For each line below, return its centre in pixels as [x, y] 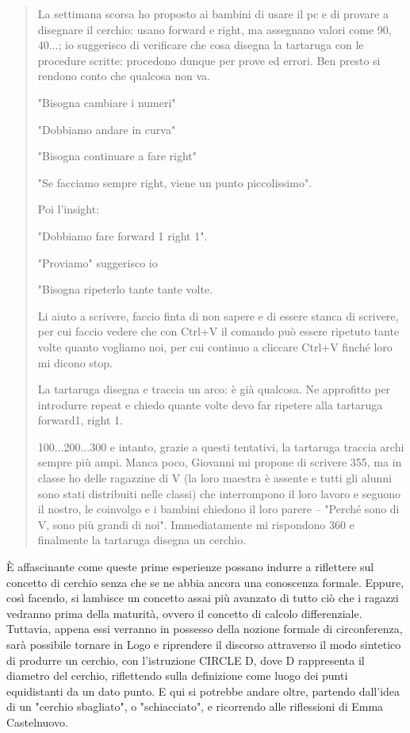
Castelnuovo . [37, 721]
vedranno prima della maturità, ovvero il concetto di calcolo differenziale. [184, 613]
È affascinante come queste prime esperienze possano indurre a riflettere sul [190, 567]
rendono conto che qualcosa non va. [124, 76]
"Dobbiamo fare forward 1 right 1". [123, 235]
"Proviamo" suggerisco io [98, 262]
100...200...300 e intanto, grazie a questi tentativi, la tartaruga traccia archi [221, 446]
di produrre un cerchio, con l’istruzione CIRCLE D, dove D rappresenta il [186, 660]
